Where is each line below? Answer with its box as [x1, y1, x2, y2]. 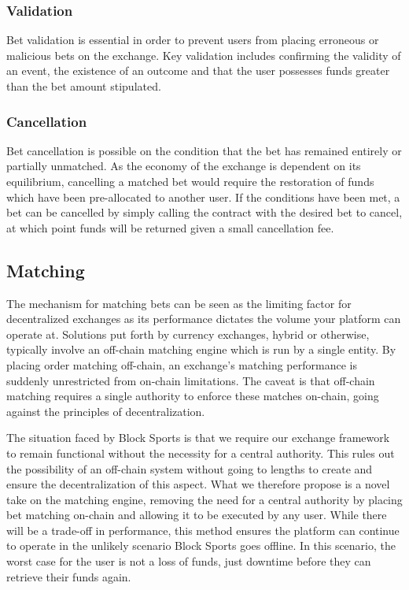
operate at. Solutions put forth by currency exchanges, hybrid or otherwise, [6, 325, 370, 342]
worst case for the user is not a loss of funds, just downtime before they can [6, 553, 371, 570]
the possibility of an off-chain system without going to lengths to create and [6, 460, 373, 477]
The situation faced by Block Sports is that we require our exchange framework [6, 429, 390, 446]
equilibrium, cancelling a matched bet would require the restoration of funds [6, 173, 374, 189]
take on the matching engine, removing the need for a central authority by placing [6, 491, 403, 507]
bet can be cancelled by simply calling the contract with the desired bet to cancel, [6, 204, 403, 221]
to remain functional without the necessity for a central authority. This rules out [6, 444, 395, 461]
